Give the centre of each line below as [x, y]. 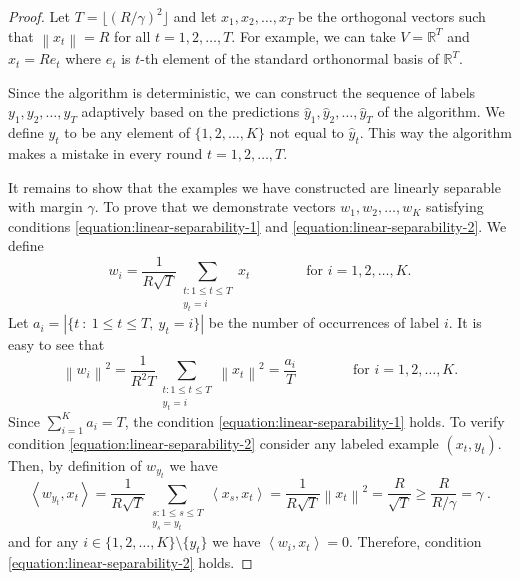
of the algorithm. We [441, 111]
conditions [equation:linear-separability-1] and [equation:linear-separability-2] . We [257, 225]
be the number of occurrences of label [324, 322]
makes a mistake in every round [105, 152]
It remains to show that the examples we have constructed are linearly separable [254, 186]
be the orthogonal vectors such [392, 16]
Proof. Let [39, 16]
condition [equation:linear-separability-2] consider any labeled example [223, 442]
